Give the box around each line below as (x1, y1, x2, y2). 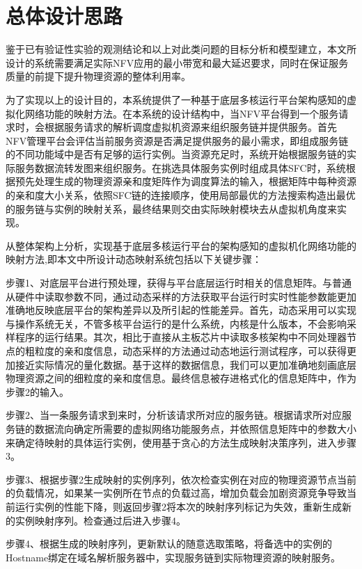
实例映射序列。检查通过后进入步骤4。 (15, 513, 186, 527)
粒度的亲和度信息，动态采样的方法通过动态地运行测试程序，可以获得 (34, 344, 347, 358)
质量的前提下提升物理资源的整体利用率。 (6, 69, 191, 83)
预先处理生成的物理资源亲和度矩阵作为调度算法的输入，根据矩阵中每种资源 (15, 174, 356, 189)
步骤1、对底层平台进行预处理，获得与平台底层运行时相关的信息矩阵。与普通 (6, 275, 352, 290)
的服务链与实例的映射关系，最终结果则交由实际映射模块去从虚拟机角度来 (6, 201, 337, 216)
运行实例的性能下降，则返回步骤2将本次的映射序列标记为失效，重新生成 (15, 499, 342, 513)
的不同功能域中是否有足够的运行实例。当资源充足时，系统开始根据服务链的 (6, 147, 347, 161)
